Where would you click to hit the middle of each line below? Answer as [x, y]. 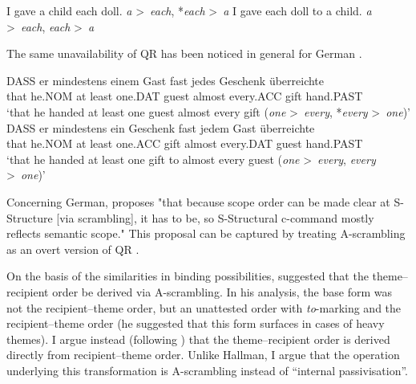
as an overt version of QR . [73, 249]
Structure [30, 217]
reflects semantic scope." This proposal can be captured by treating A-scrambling [206, 233]
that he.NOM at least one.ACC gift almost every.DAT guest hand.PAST [185, 143]
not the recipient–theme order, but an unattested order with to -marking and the [204, 307]
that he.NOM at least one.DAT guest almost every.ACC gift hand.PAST [185, 96]
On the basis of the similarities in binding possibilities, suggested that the [188, 276]
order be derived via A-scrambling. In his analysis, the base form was [222, 291]
